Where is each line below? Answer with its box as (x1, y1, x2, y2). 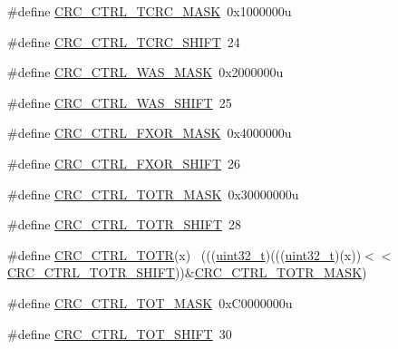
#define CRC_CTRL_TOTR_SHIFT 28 (7, 215, 242, 234)
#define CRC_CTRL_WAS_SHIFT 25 (7, 92, 232, 111)
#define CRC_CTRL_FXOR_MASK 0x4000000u (7, 123, 292, 142)
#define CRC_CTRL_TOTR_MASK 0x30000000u (7, 184, 299, 203)
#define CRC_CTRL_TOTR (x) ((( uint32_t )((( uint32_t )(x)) (7, 245, 362, 264)
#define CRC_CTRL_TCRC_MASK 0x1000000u (7, 2, 292, 20)
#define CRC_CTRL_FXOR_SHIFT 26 (7, 153, 241, 172)
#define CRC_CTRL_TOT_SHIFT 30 (7, 324, 232, 343)
